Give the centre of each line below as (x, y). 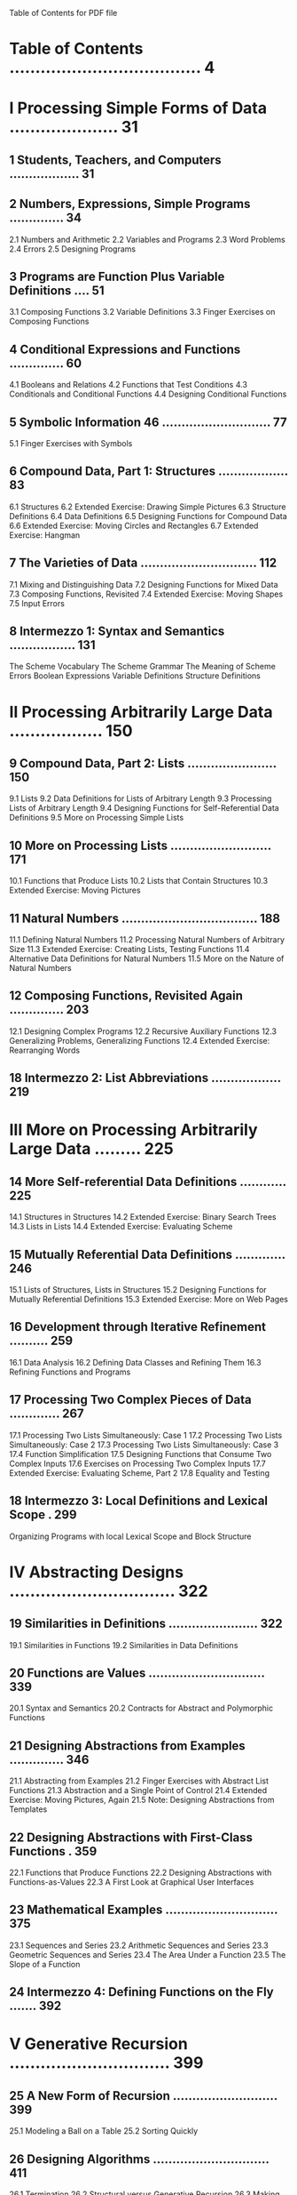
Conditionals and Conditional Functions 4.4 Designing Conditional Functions (148, 394)
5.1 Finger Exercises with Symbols (71, 444)
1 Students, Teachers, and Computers (115, 160)
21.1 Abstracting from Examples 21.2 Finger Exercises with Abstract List (139, 1781)
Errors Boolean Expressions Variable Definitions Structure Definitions (135, 676)
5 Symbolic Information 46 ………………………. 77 (148, 422)
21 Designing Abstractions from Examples (127, 1746)
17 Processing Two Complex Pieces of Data (130, 1400)
